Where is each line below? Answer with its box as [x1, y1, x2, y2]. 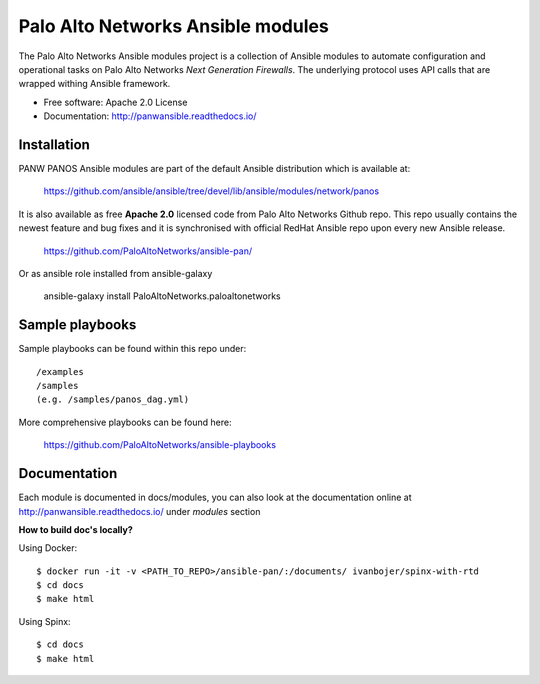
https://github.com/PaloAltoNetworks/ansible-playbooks [43, 439, 277, 451]
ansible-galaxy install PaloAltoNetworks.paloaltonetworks [43, 290, 281, 302]
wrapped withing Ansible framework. [18, 78, 171, 90]
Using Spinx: [18, 615, 71, 627]
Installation [18, 136, 90, 153]
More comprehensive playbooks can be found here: [18, 416, 232, 428]
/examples [36, 366, 84, 377]
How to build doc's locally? [18, 523, 134, 535]
